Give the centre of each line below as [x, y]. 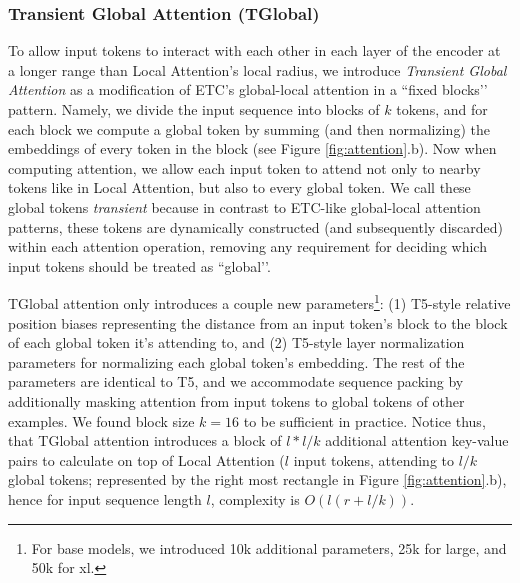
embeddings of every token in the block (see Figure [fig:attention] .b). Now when [252, 148]
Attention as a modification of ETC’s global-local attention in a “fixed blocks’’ [248, 89]
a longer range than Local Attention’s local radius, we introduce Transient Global [257, 69]
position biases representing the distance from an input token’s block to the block [258, 322]
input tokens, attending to [373, 459]
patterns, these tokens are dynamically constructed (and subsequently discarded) [255, 226]
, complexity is [255, 498]
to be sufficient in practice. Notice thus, [364, 420]
